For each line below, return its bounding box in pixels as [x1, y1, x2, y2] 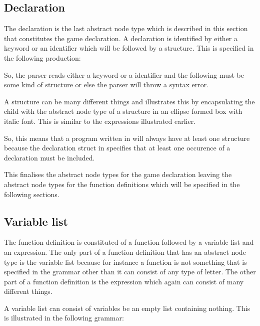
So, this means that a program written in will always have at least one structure [4, 132, 250, 143]
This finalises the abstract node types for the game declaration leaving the [4, 169, 232, 180]
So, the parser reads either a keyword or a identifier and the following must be [4, 69, 244, 80]
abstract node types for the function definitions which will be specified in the [4, 179, 240, 189]
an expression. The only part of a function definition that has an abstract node [4, 246, 246, 257]
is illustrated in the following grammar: [4, 312, 124, 323]
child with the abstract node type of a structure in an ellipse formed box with [4, 106, 242, 116]
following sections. [4, 189, 59, 199]
